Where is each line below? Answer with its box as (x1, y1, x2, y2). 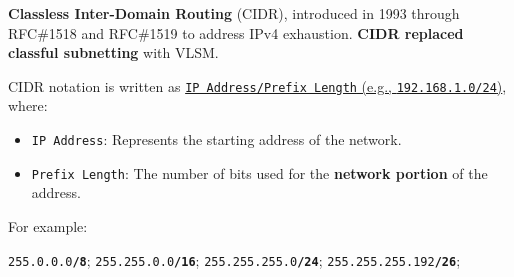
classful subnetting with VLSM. (8, 42, 219, 63)
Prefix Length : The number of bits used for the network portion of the (31, 162, 488, 183)
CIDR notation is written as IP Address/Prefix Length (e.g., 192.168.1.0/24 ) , (8, 75, 507, 96)
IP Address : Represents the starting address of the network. (31, 129, 402, 150)
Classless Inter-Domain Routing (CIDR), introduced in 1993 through (8, 3, 460, 23)
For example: (8, 215, 88, 236)
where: (8, 95, 48, 116)
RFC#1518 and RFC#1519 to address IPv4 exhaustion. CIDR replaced (8, 22, 464, 43)
